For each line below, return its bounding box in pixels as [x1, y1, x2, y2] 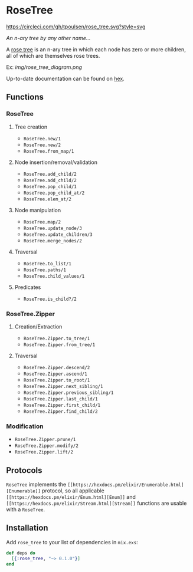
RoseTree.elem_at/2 [23, 196, 72, 202]
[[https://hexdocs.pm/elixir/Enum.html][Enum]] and [6, 494, 136, 501]
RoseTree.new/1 [23, 136, 61, 142]
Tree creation [14, 123, 48, 130]
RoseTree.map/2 [23, 219, 61, 225]
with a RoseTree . [6, 506, 45, 513]
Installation [6, 523, 48, 533]
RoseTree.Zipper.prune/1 [14, 437, 76, 443]
